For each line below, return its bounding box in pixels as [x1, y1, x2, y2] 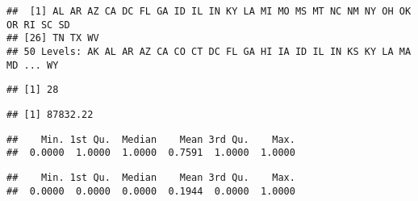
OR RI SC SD [6, 19, 70, 31]
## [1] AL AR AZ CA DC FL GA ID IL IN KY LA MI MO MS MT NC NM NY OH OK [6, 6, 412, 17]
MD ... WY [6, 59, 59, 71]
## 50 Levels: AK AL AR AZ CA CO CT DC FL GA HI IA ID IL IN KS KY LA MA [6, 45, 412, 57]
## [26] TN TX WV [6, 32, 99, 44]
